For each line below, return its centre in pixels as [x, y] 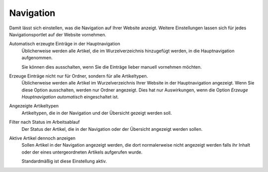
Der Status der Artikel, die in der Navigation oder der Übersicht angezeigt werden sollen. [112, 129]
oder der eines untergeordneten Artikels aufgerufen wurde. [82, 152]
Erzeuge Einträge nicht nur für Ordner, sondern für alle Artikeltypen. [79, 76]
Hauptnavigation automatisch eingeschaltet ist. [70, 97]
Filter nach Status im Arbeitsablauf [44, 122]
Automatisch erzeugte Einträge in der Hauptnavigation [65, 44]
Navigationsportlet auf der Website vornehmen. [58, 34]
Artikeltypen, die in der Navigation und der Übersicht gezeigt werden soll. [97, 113]
